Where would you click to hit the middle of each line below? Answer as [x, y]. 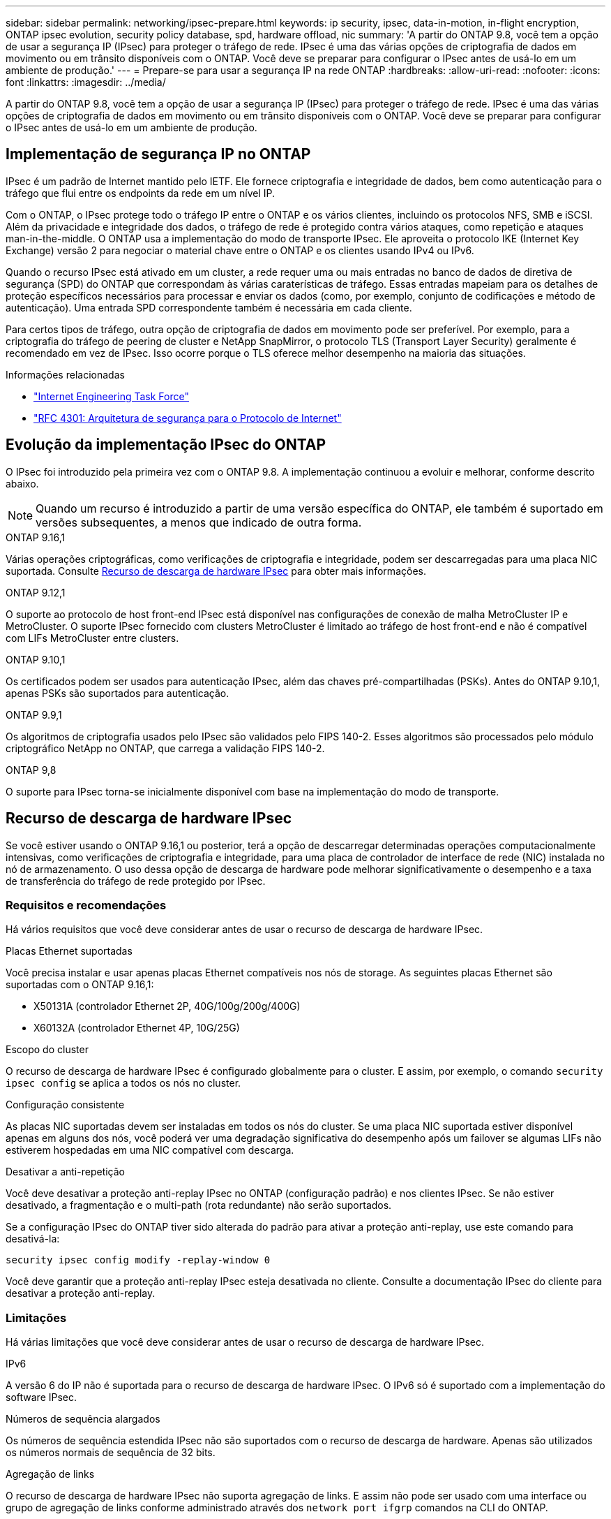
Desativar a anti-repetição [65, 1172]
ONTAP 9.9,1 [34, 714]
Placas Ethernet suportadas [69, 951]
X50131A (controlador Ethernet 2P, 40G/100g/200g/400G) [167, 1006]
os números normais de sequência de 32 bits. [111, 1453]
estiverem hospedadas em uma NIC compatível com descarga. [150, 1150]
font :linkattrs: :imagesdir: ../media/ [86, 82]
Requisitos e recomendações [86, 905]
